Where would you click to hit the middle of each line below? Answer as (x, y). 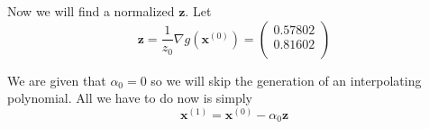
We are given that (57, 80)
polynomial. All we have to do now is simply (130, 98)
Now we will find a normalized (91, 11)
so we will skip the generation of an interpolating (286, 80)
